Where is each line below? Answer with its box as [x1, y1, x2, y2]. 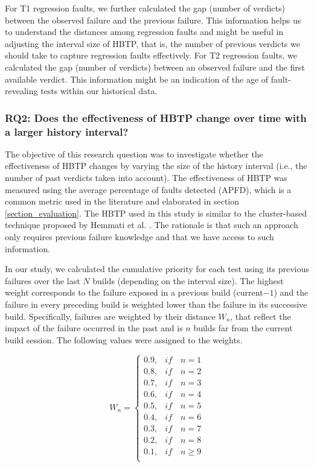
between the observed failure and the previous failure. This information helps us [5, 13, 301, 26]
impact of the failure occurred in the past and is [5, 322, 183, 334]
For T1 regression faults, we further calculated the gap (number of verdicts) [5, 2, 285, 14]
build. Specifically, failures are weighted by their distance [5, 310, 216, 322]
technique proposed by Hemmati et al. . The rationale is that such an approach [5, 218, 298, 231]
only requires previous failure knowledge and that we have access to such [5, 230, 274, 243]
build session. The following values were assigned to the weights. [5, 333, 243, 346]
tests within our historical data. [40, 84, 158, 97]
